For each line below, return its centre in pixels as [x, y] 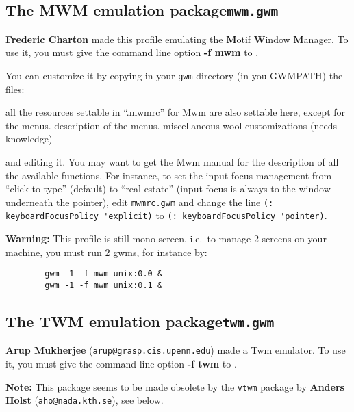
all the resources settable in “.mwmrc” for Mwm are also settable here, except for [176, 112]
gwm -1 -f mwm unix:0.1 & [104, 285]
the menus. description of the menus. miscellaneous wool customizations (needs [171, 125]
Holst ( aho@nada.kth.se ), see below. [85, 400]
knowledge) [29, 139]
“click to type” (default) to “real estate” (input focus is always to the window [168, 189]
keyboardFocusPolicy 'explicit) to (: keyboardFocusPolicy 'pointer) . [166, 215]
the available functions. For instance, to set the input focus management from [169, 175]
